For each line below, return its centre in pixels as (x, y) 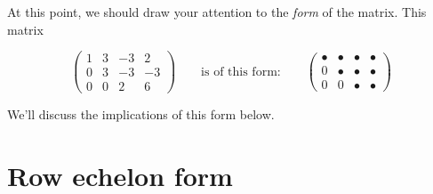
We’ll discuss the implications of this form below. (141, 114)
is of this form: (241, 72)
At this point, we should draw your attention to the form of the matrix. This (217, 12)
